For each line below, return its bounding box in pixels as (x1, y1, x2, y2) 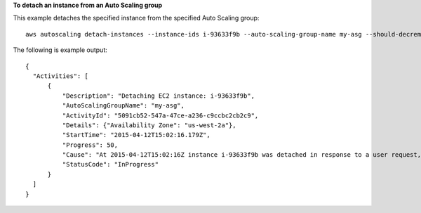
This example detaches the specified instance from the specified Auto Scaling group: (13, 14, 260, 22)
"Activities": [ (32, 72, 89, 80)
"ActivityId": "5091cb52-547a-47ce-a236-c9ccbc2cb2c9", (62, 111, 259, 120)
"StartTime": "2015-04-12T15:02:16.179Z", (62, 131, 210, 139)
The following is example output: (13, 46, 108, 54)
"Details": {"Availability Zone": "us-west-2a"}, (62, 121, 236, 129)
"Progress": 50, (62, 141, 119, 149)
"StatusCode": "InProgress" (62, 160, 159, 169)
